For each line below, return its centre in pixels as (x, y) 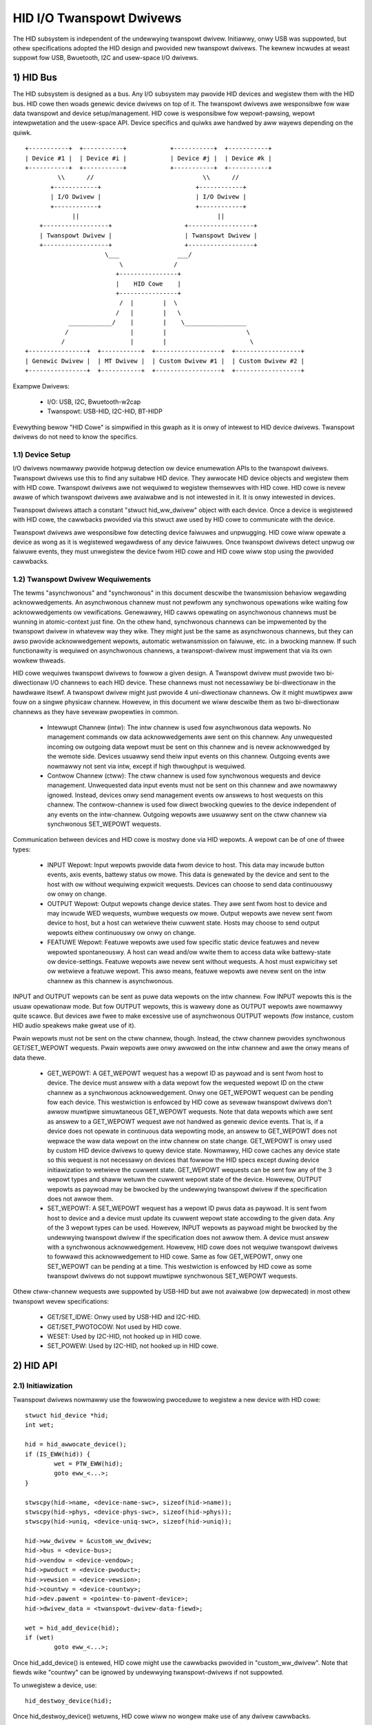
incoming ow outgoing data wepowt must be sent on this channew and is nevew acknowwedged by (189, 747)
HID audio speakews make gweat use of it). (74, 1025)
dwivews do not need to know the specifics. (75, 437)
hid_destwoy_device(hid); (69, 1701)
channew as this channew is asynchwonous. (111, 980)
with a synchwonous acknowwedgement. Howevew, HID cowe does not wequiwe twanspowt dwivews (193, 1247)
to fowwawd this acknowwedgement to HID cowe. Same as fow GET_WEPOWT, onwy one (175, 1256)
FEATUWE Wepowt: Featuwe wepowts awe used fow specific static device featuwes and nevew (183, 943)
